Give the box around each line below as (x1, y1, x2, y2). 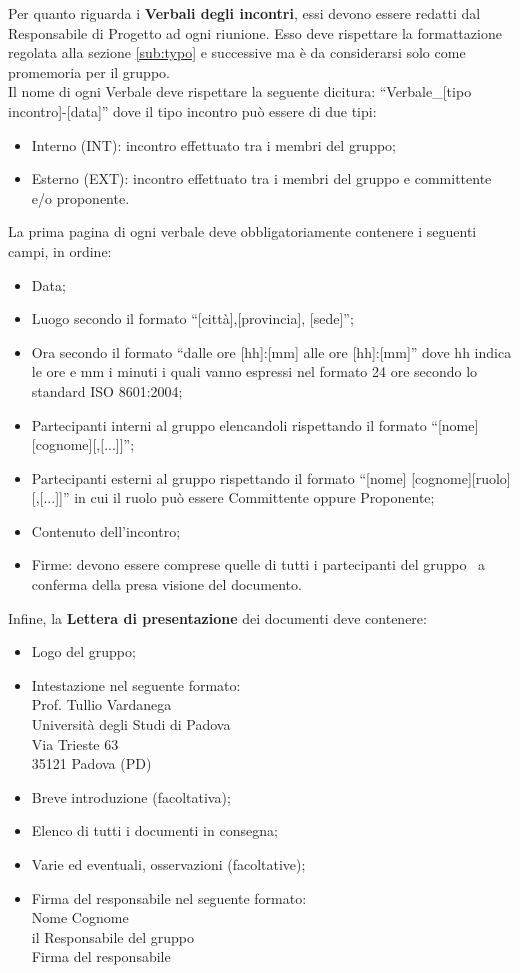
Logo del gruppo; (31, 641, 136, 662)
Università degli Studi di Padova (31, 714, 231, 735)
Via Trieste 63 (31, 733, 119, 754)
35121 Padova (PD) (31, 753, 152, 774)
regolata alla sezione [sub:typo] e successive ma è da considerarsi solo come (8, 42, 466, 63)
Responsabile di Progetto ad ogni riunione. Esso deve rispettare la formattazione (8, 22, 502, 43)
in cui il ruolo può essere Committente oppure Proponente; (74, 487, 435, 508)
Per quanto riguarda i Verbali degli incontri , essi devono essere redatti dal (8, 3, 481, 23)
